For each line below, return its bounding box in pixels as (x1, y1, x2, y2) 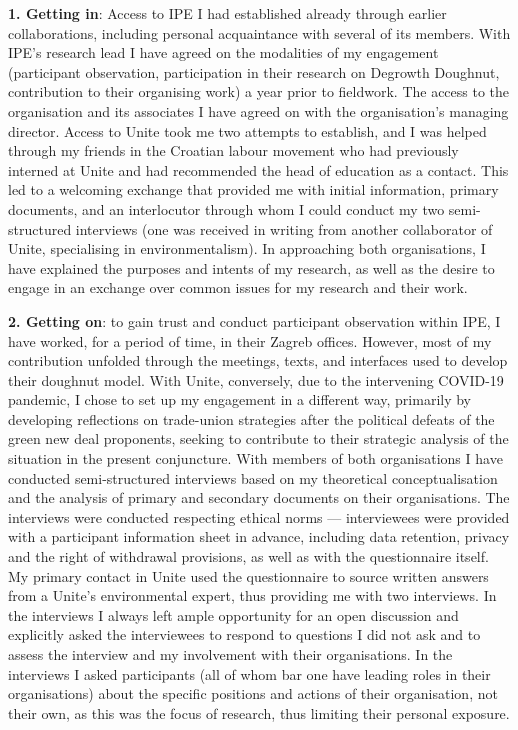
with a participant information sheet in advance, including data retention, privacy (8, 526, 510, 547)
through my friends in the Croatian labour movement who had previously (8, 140, 459, 161)
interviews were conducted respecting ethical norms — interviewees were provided (8, 506, 510, 527)
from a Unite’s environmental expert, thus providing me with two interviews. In (8, 585, 497, 606)
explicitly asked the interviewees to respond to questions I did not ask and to (8, 624, 481, 645)
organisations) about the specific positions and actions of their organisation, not (8, 683, 498, 704)
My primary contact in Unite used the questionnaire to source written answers (8, 565, 489, 586)
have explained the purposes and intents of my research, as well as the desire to (8, 257, 495, 278)
